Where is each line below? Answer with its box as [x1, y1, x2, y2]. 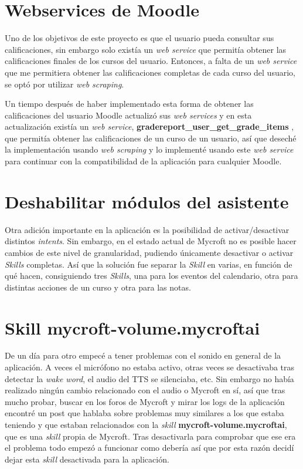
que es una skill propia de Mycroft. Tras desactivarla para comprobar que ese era [5, 430, 296, 442]
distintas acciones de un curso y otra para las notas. [5, 281, 191, 293]
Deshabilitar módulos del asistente [5, 189, 289, 213]
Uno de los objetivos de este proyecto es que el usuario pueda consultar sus [5, 32, 274, 44]
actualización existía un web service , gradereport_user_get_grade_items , [5, 120, 294, 133]
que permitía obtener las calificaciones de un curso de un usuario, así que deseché [5, 131, 297, 144]
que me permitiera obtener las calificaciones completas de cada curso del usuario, [5, 66, 295, 78]
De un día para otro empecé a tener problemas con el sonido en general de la [5, 349, 281, 362]
